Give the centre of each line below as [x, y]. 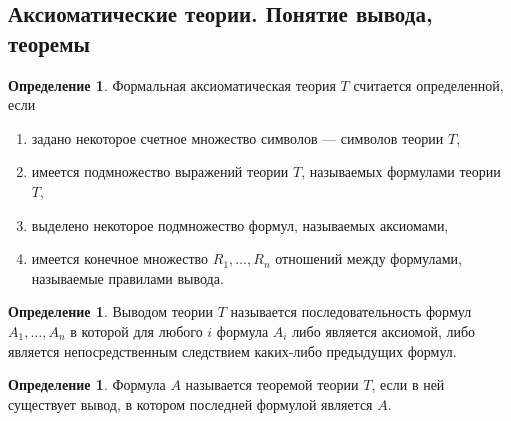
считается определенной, [428, 84]
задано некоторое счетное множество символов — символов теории [237, 137]
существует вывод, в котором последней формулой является [190, 403]
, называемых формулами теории [401, 171]
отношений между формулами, [368, 258]
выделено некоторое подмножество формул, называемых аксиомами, [240, 224]
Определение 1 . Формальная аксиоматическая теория [172, 84]
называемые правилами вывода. [127, 277]
